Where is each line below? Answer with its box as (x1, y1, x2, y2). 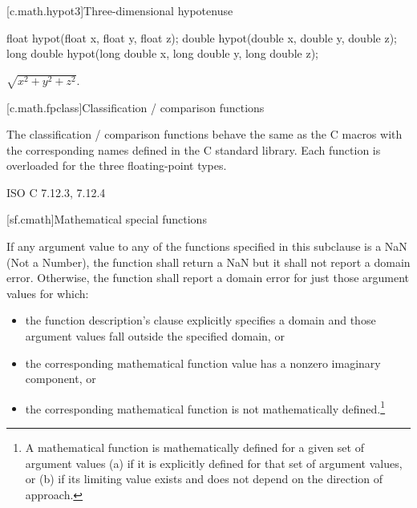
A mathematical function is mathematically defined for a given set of (25, 439, 364, 456)
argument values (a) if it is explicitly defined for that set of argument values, (25, 454, 403, 471)
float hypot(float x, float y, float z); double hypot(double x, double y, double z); (6, 29, 397, 46)
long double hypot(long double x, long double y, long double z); (6, 45, 318, 62)
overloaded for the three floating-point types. (6, 157, 227, 174)
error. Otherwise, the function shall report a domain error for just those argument (6, 269, 410, 286)
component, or (25, 370, 96, 387)
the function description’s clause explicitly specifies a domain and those (25, 312, 376, 329)
